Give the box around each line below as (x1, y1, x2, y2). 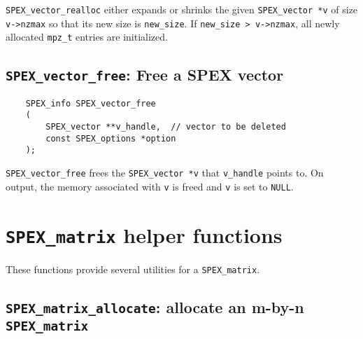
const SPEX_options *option (45, 133, 176, 144)
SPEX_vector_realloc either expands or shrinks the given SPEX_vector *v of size (6, 2, 358, 16)
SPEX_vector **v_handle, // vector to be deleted (45, 122, 286, 132)
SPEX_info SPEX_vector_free (25, 98, 156, 109)
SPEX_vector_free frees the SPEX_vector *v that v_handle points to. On (6, 165, 324, 180)
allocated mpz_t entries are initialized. (6, 29, 168, 44)
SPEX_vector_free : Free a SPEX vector (6, 64, 284, 85)
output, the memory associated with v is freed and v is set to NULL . (6, 179, 294, 193)
